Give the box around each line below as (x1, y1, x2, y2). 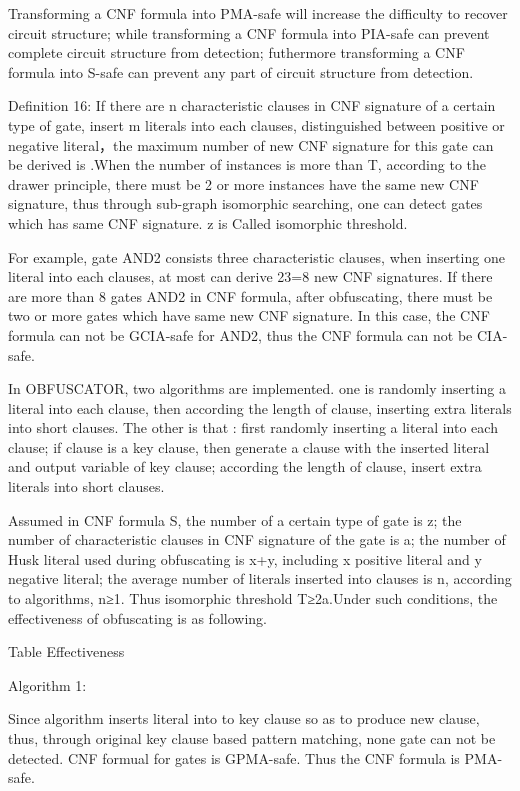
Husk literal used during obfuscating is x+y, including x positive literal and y (8, 548, 482, 569)
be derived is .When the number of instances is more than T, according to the (8, 154, 487, 175)
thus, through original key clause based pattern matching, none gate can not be (8, 728, 496, 748)
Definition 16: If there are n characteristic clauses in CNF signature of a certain (8, 95, 496, 116)
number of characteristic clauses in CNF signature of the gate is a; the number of (8, 529, 506, 550)
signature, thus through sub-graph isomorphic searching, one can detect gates (8, 193, 483, 214)
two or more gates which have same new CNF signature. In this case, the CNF (8, 305, 490, 326)
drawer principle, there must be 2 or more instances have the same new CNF (8, 173, 479, 194)
